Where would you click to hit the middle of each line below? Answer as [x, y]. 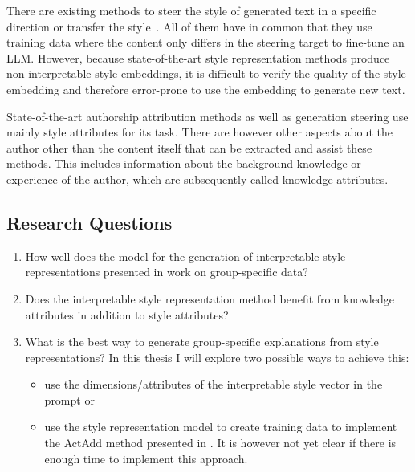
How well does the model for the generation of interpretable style [185, 256]
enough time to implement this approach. [146, 458]
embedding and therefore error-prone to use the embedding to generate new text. [206, 89]
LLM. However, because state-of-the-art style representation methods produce [198, 57]
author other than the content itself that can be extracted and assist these [189, 147]
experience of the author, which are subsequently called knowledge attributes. [197, 179]
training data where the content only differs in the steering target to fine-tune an [205, 42]
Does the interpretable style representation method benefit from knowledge [210, 298]
